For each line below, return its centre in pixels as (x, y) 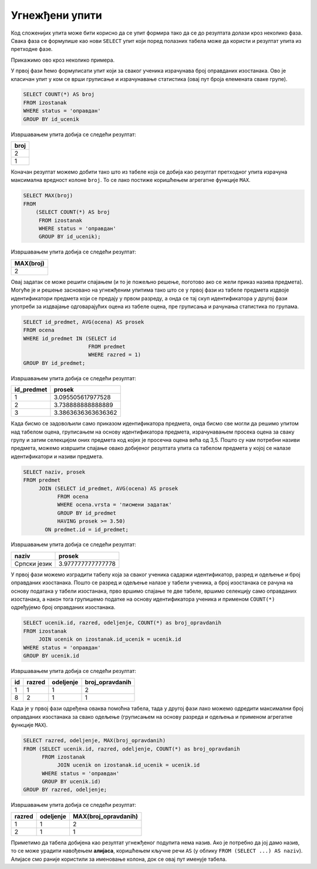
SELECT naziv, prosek (54, 472)
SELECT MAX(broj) (48, 196)
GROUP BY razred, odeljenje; (65, 790)
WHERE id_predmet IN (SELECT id (70, 338)
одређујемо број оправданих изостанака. (63, 607)
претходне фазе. (32, 49)
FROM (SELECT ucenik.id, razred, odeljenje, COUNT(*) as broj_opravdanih (131, 749)
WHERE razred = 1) (114, 355)
